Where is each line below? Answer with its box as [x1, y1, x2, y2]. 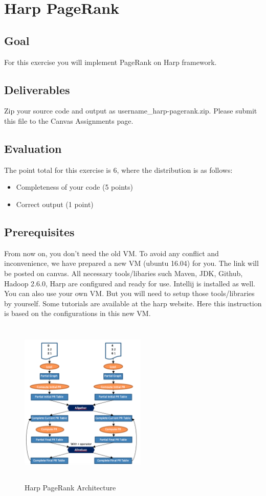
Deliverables [4, 81, 70, 97]
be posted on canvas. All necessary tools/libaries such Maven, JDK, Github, [4, 267, 243, 278]
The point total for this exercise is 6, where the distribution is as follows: [4, 164, 233, 175]
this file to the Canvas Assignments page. [4, 115, 134, 126]
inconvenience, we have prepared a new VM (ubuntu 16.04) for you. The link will [4, 258, 259, 268]
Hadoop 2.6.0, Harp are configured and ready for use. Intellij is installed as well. [4, 278, 255, 288]
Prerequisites [4, 223, 75, 239]
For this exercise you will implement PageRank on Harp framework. [4, 56, 217, 67]
